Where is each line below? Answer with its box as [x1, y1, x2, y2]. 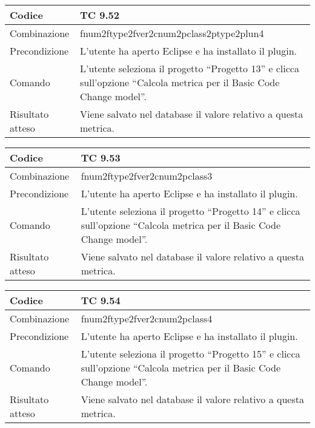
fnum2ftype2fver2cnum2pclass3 [81, 169, 213, 183]
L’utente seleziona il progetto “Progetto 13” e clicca [80, 61, 299, 75]
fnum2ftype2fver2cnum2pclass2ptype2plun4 [80, 26, 264, 40]
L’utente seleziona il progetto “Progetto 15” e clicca [81, 347, 300, 361]
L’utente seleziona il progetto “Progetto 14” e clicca [81, 204, 300, 218]
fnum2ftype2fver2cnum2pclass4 [81, 311, 213, 325]
